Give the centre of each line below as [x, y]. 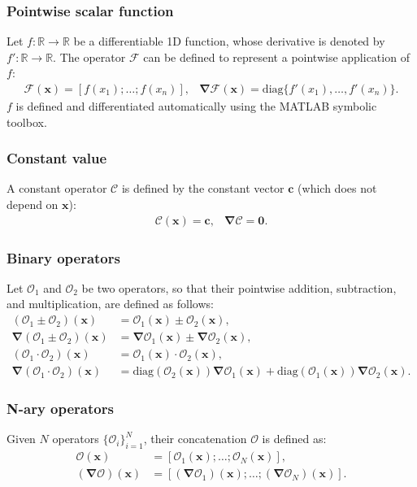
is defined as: [294, 439]
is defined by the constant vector [203, 188]
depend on [33, 204]
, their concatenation [195, 439]
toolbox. [27, 122]
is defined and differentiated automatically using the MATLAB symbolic [196, 106]
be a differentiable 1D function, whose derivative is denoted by [229, 41]
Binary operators [63, 257]
